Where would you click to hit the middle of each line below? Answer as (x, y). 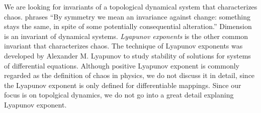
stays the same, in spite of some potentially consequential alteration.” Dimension (128, 26)
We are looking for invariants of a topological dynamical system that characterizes (131, 6)
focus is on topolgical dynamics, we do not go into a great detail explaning (119, 95)
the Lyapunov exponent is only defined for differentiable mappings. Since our (123, 85)
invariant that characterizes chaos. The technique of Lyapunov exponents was (123, 46)
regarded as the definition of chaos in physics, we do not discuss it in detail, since (129, 75)
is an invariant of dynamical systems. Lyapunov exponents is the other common (126, 36)
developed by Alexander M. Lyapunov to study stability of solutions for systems (127, 55)
